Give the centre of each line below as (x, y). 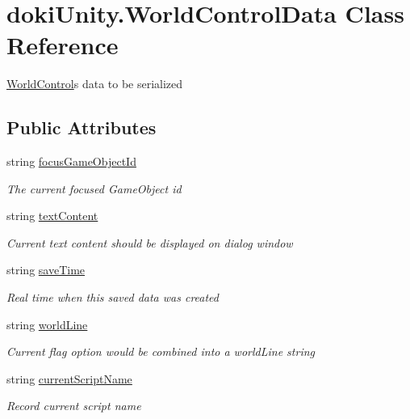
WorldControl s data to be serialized (95, 84)
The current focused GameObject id (94, 188)
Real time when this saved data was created (113, 297)
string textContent (52, 216)
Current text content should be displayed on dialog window (150, 242)
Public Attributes (82, 127)
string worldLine (47, 324)
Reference (63, 45)
